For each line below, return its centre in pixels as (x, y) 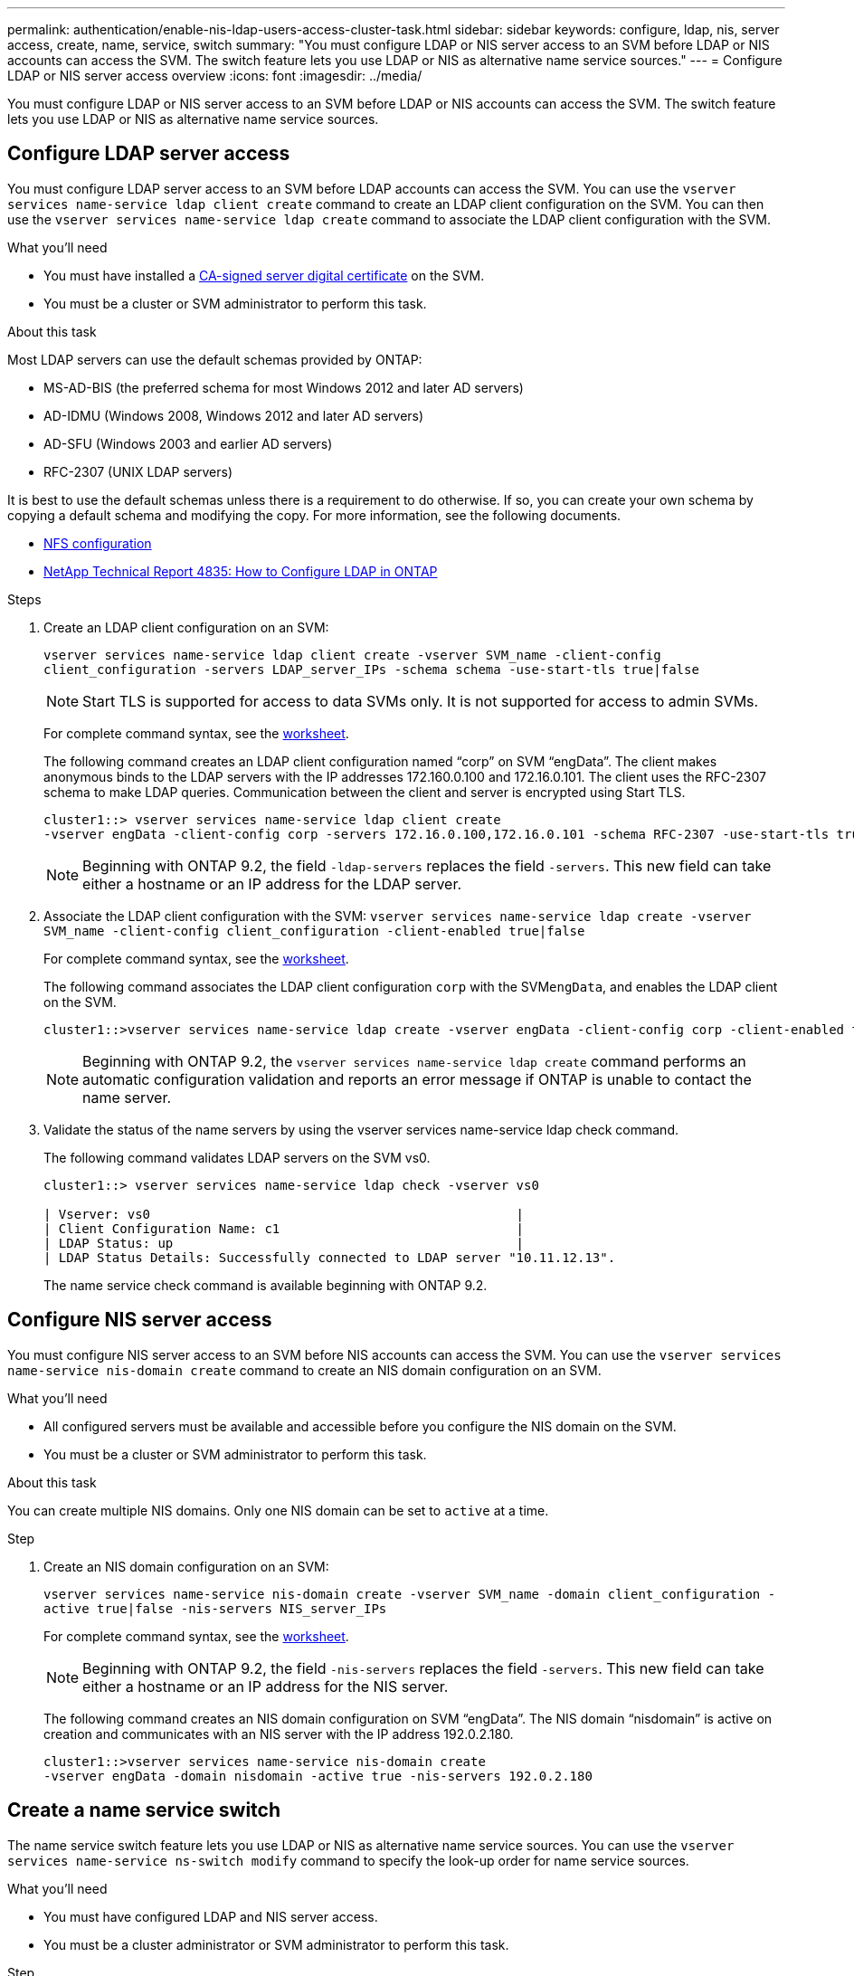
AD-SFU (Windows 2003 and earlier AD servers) (188, 443)
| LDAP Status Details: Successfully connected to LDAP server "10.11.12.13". (330, 1257)
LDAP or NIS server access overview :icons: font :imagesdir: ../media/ (215, 76)
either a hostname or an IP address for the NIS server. (266, 1686)
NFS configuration (98, 543)
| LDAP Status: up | (284, 1243)
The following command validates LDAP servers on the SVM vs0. (237, 1157)
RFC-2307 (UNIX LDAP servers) (138, 471)
